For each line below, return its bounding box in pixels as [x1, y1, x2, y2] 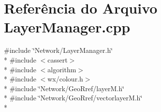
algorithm [47, 64, 76, 74]
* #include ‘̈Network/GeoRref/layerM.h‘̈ [4, 83, 124, 93]
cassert [47, 54, 68, 64]
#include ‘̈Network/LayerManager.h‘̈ [4, 45, 113, 55]
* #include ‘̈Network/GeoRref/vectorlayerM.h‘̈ [4, 93, 143, 103]
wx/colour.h [47, 74, 83, 84]
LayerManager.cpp [4, 17, 131, 37]
